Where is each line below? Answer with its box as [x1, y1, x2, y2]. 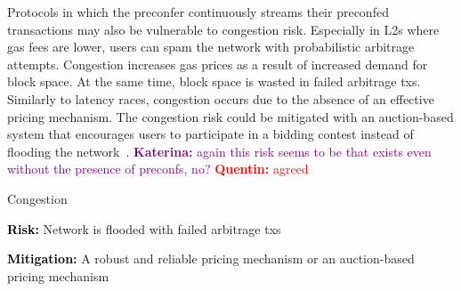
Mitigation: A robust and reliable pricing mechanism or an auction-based [7, 249, 415, 268]
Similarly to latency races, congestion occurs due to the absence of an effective [7, 89, 434, 108]
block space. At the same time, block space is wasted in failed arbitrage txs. [7, 72, 421, 91]
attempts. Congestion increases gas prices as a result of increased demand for [7, 54, 428, 73]
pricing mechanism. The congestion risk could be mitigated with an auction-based [7, 107, 454, 125]
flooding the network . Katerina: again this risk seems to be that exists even [7, 141, 432, 160]
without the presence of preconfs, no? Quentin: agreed [7, 159, 309, 178]
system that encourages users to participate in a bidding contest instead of [7, 125, 414, 143]
